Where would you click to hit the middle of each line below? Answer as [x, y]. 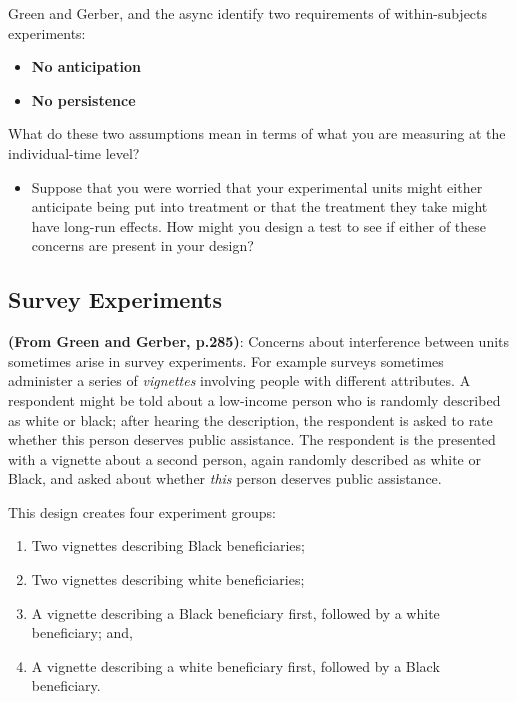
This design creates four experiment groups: [142, 511]
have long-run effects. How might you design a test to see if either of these [259, 225]
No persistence [83, 99]
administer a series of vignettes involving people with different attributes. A [239, 380]
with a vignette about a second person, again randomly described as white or [244, 458]
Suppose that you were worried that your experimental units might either [257, 186]
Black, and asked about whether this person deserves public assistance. [225, 478]
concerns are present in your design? [142, 245]
